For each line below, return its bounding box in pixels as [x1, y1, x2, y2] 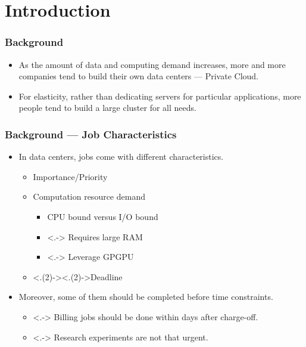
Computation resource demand [33, 190, 145, 203]
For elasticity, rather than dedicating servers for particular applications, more [18, 89, 301, 102]
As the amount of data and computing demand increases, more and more [18, 58, 286, 70]
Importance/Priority [33, 170, 108, 182]
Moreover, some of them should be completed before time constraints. [18, 290, 273, 303]
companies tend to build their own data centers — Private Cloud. [18, 70, 258, 82]
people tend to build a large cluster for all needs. [18, 101, 196, 114]
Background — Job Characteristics [5, 126, 177, 141]
